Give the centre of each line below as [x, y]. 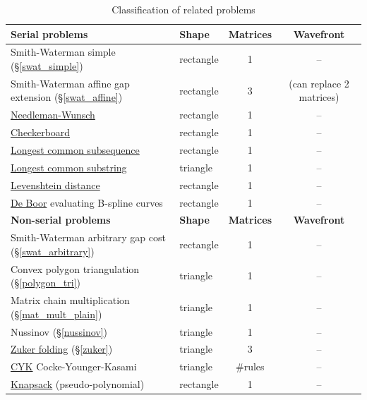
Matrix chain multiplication [70, 300]
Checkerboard [41, 132]
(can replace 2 [319, 83]
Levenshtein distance [55, 184]
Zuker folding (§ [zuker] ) [62, 349]
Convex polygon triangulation [75, 268]
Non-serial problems [61, 220]
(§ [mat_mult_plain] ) [56, 314]
